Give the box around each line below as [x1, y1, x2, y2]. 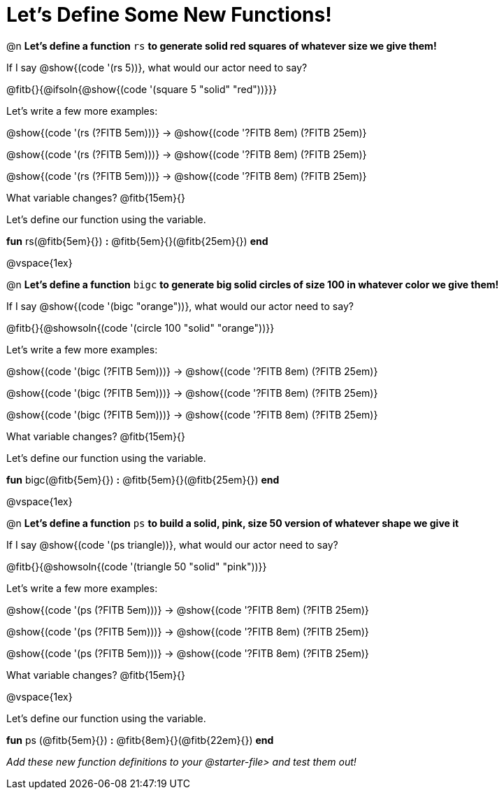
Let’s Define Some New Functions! [6, 3, 332, 27]
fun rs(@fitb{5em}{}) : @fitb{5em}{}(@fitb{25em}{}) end [6, 234, 268, 247]
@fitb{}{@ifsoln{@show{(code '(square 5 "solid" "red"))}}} [6, 83, 277, 95]
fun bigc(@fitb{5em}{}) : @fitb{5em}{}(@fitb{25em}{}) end [6, 473, 280, 486]
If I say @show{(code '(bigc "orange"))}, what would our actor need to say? [6, 300, 354, 312]
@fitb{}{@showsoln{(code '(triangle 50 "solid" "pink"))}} [6, 560, 267, 572]
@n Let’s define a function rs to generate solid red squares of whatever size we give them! [6, 39, 437, 52]
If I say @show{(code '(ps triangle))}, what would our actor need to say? [6, 538, 338, 551]
